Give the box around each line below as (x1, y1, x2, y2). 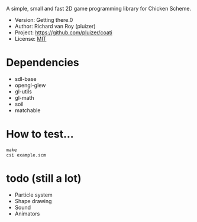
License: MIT (14, 35, 47, 42)
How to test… (6, 128, 74, 141)
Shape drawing (14, 197, 52, 204)
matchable (14, 106, 41, 114)
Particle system (14, 191, 53, 198)
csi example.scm (6, 152, 46, 158)
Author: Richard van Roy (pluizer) (14, 23, 96, 30)
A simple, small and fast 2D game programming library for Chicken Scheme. (6, 5, 191, 12)
